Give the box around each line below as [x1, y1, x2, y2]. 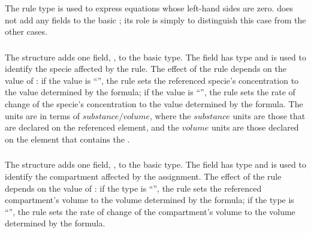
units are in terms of [5, 109, 80, 122]
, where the [150, 109, 191, 122]
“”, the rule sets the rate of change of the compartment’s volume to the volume [5, 205, 295, 217]
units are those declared [211, 121, 299, 134]
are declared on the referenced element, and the [5, 121, 180, 134]
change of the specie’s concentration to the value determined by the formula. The [5, 98, 303, 110]
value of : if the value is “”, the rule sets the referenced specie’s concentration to [5, 74, 299, 86]
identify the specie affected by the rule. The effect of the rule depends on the [5, 62, 286, 75]
